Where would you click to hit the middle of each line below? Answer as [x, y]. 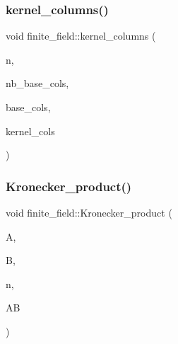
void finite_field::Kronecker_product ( [89, 212]
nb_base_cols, [37, 83]
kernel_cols [30, 131]
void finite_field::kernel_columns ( [81, 36]
